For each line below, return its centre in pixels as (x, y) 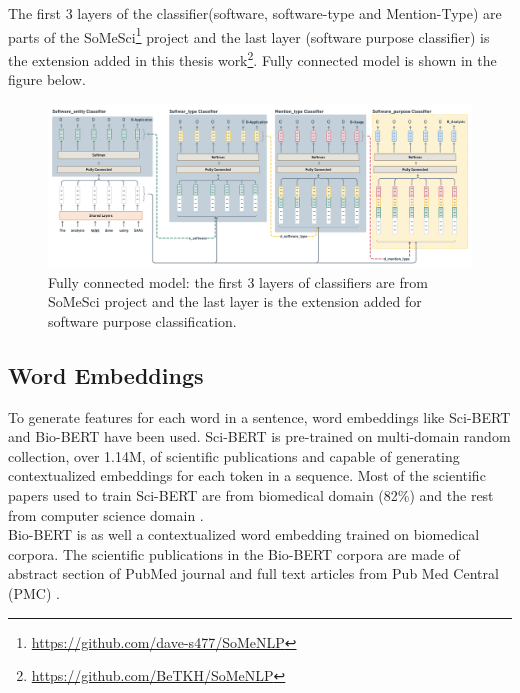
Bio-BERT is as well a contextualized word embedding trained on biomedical (244, 534)
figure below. (47, 79)
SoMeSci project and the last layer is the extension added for (235, 301)
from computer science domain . (106, 514)
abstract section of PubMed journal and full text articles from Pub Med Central (253, 573)
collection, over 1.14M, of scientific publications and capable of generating (234, 455)
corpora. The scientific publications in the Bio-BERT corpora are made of (234, 553)
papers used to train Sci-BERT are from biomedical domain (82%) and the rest (251, 495)
